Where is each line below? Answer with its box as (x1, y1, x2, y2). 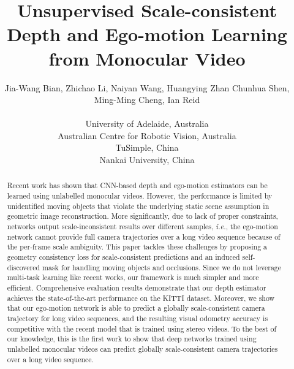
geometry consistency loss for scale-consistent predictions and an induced (7, 252, 240, 262)
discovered (7, 262, 40, 272)
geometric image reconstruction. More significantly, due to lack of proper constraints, (7, 211, 278, 221)
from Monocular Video (48, 45, 246, 70)
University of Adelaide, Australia (85, 117, 209, 130)
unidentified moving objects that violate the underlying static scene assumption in (7, 200, 269, 211)
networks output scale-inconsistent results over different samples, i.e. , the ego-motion (7, 221, 278, 232)
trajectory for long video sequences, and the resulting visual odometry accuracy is (7, 313, 268, 323)
